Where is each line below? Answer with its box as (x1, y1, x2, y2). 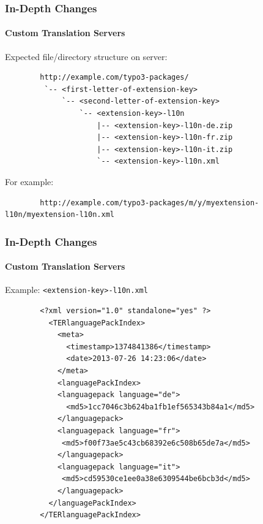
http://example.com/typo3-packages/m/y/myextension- (40, 198, 259, 207)
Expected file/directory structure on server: (5, 50, 168, 63)
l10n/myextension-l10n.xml (5, 210, 114, 219)
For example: (5, 175, 54, 188)
